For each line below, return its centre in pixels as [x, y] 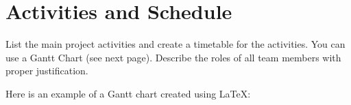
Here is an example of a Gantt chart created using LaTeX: [128, 93]
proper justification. [47, 71]
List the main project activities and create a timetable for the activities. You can [175, 44]
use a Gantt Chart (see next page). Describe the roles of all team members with [173, 57]
